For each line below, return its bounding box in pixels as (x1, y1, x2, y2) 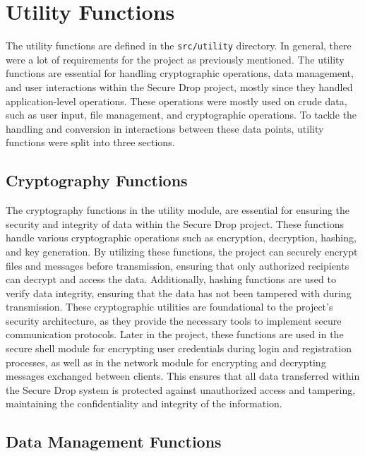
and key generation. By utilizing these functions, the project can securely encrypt (6, 244, 358, 258)
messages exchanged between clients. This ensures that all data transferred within (6, 368, 360, 383)
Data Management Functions (6, 431, 222, 452)
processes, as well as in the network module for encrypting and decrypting (6, 354, 326, 369)
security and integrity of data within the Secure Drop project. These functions (6, 216, 344, 231)
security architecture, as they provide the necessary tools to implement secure (6, 313, 342, 328)
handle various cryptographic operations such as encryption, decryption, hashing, (6, 230, 357, 245)
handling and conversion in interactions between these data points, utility (6, 121, 324, 136)
